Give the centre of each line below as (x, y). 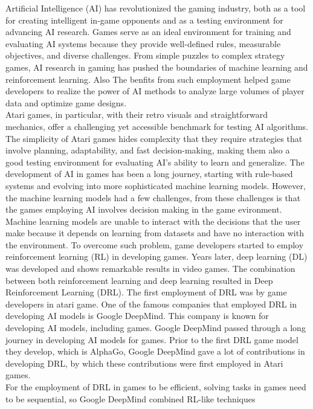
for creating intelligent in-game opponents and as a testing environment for (144, 20)
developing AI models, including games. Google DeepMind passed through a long (156, 328)
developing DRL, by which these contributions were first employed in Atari (144, 363)
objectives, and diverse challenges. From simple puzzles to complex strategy (145, 55)
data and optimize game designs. (66, 102)
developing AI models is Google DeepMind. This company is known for (137, 316)
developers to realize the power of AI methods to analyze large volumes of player (155, 91)
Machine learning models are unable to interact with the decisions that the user (153, 221)
